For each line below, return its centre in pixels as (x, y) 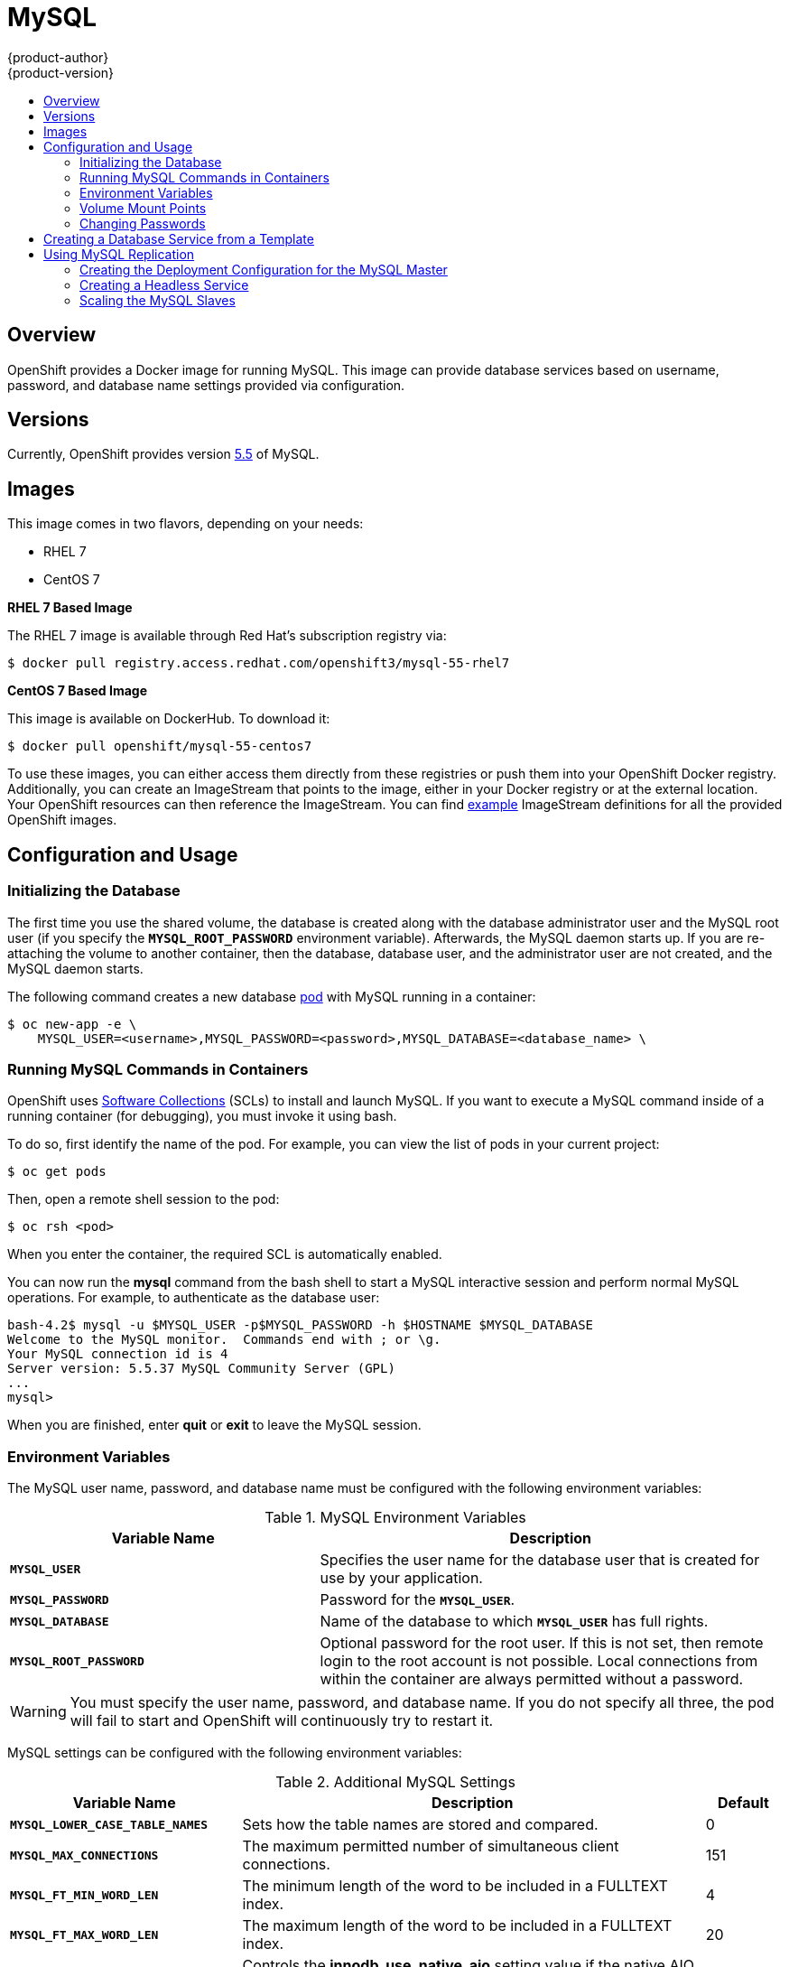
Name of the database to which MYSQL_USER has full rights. (514, 1621)
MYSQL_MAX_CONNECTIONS (84, 1855)
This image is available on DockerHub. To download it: (169, 719)
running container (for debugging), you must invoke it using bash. (202, 1116)
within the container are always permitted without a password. (532, 1679)
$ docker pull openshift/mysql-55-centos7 (160, 746)
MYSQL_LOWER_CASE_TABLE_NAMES (109, 1824)
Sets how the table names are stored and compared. (420, 1824)
